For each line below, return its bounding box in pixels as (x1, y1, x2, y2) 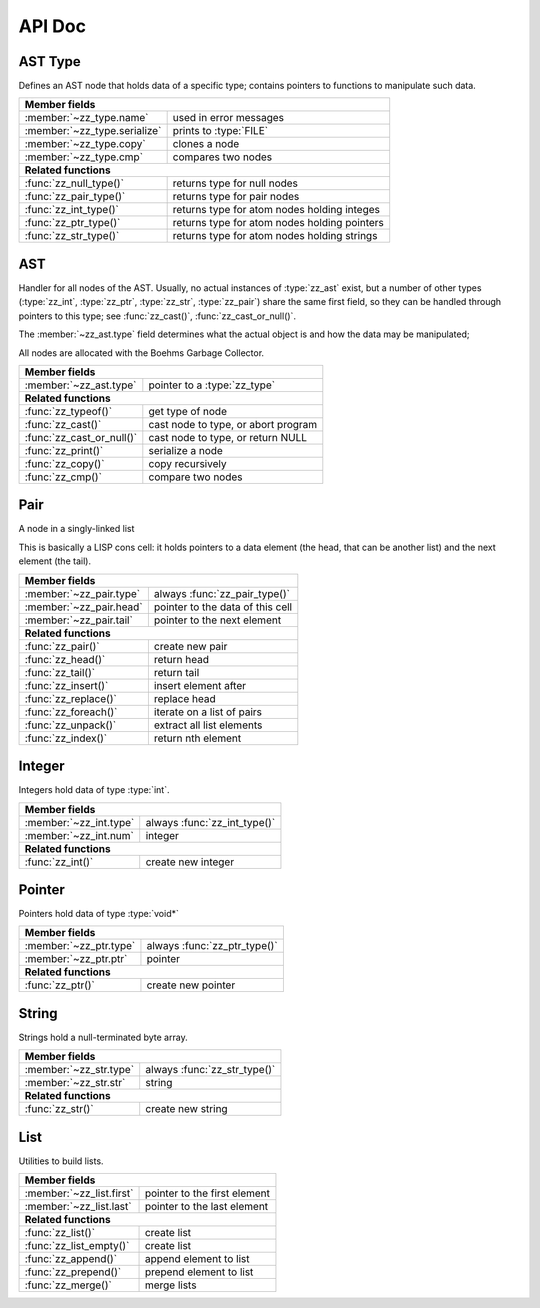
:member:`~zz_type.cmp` (24, 150, 144, 164)
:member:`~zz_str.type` (24, 1063, 135, 1077)
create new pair (153, 639, 228, 653)
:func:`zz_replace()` (24, 691, 117, 705)
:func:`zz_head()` (24, 652, 106, 666)
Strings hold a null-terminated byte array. (18, 1031, 189, 1043)
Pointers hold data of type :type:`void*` (18, 908, 180, 920)
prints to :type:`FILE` (172, 124, 269, 138)
